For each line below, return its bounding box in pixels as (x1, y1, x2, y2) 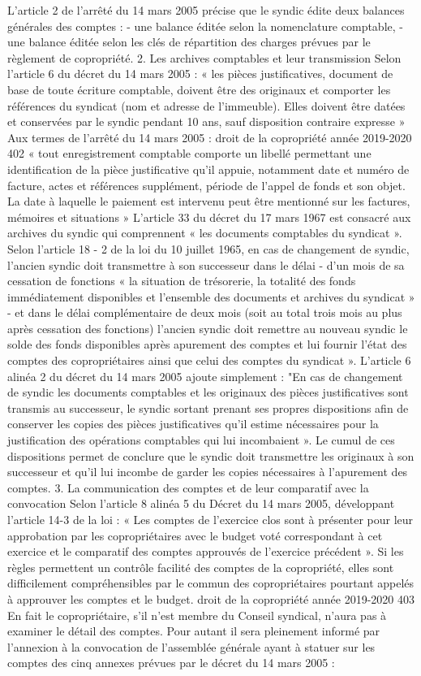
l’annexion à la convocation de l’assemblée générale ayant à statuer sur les (7, 638, 376, 655)
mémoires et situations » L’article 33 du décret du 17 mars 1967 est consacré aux (7, 208, 411, 225)
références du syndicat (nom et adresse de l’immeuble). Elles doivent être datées (7, 97, 406, 114)
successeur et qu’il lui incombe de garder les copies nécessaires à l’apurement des (7, 463, 408, 480)
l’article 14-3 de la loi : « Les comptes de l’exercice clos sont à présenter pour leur (7, 511, 414, 527)
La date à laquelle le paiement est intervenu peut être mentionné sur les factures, (7, 193, 410, 210)
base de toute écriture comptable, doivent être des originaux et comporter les (7, 80, 391, 97)
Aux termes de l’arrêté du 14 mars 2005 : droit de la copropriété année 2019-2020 (7, 128, 412, 145)
